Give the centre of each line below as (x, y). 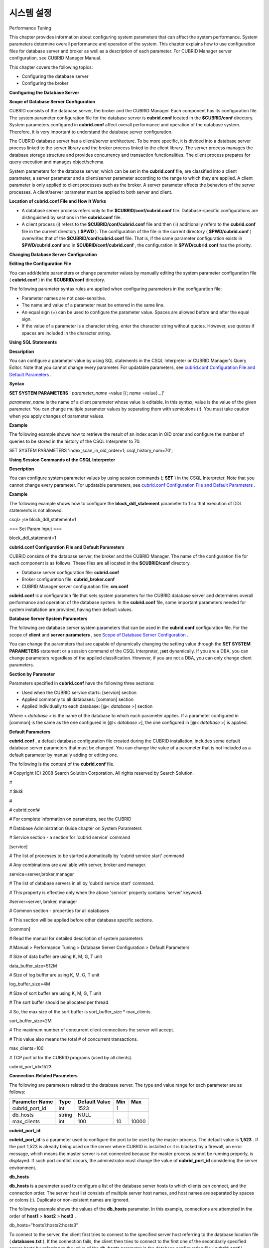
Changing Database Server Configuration (53, 254)
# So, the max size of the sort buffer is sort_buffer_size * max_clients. (80, 1011)
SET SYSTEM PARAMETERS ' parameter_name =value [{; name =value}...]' (87, 393)
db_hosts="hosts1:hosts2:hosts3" (44, 1225)
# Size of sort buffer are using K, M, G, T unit (55, 993)
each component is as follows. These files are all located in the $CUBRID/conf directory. (100, 563)
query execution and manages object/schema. (57, 162)
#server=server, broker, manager (43, 902)
